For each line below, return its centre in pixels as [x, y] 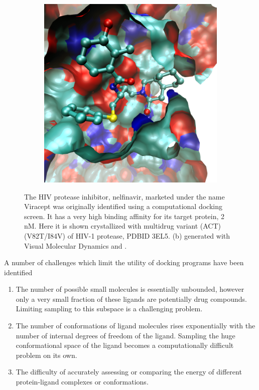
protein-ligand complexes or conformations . [82, 382]
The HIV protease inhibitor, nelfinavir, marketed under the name [124, 196]
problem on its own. [46, 355]
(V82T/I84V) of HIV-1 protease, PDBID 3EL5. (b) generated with [127, 235]
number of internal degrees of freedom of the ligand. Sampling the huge [125, 335]
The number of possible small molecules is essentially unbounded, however [130, 289]
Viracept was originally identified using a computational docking [123, 206]
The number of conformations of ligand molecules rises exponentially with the [136, 326]
